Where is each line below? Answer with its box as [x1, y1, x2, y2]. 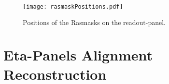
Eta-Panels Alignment [3, 45, 153, 65]
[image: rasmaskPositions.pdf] [23, 3, 123, 10]
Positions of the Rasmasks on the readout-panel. [23, 17, 166, 27]
